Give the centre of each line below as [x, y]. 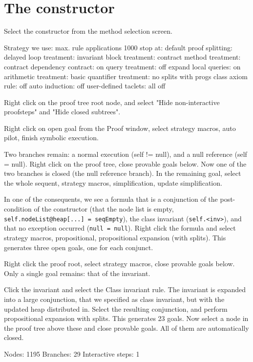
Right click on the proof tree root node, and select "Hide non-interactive [112, 102]
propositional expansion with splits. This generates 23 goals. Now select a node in [126, 318]
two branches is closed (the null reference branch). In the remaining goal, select [123, 173]
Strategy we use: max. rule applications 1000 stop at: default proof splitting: [118, 47]
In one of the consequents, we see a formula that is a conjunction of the [111, 199]
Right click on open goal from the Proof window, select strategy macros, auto [120, 128]
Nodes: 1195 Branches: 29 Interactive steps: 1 [72, 353]
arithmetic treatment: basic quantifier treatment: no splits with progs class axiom [126, 76]
